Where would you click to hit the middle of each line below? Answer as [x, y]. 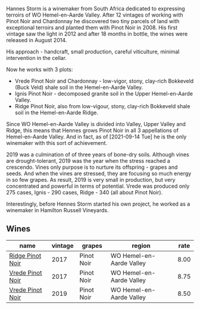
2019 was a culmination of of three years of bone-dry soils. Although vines [98, 154]
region [141, 245]
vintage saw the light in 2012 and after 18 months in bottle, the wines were [97, 34]
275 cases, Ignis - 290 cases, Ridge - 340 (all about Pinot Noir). [85, 192]
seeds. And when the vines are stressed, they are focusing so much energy [99, 174]
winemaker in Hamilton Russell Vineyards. [57, 210]
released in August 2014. [37, 40]
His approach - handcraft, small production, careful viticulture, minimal [93, 52]
